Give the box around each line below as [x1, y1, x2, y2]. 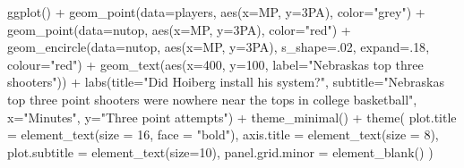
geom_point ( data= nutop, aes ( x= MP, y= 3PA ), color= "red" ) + [7, 20, 351, 38]
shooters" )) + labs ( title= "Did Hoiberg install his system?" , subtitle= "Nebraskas [7, 72, 445, 91]
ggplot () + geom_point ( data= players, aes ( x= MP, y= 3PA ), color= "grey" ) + [7, 3, 425, 21]
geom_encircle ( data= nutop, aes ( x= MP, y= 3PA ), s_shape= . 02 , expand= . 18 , [7, 38, 430, 56]
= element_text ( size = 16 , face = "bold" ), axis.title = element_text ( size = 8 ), [7, 125, 439, 144]
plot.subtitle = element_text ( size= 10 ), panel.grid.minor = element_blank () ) [7, 142, 434, 161]
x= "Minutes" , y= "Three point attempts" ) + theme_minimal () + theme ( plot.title [7, 107, 457, 126]
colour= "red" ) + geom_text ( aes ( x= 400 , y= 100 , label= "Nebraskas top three [7, 55, 424, 73]
